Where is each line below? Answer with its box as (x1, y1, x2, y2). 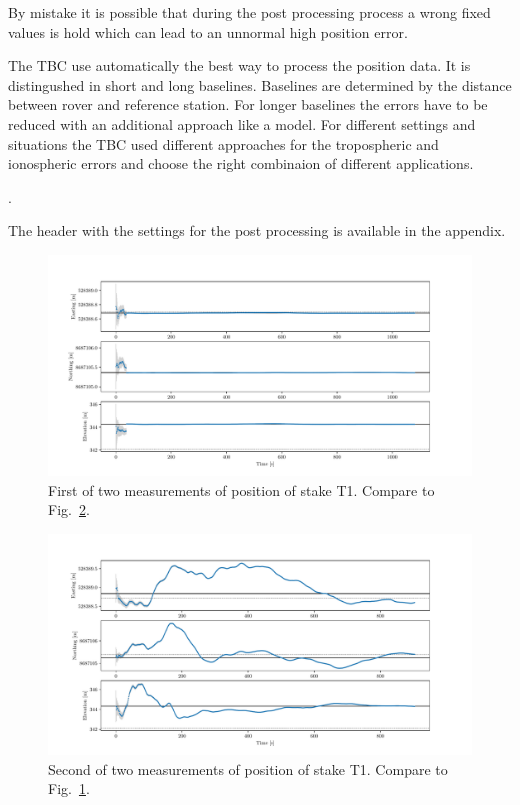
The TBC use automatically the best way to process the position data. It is (8, 55, 471, 76)
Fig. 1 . (48, 778, 90, 799)
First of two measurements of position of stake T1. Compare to (48, 479, 435, 500)
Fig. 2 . (48, 499, 90, 520)
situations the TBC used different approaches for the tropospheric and (8, 133, 439, 154)
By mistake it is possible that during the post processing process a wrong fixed (8, 2, 491, 22)
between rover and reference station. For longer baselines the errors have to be (8, 94, 488, 115)
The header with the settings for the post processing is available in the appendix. (8, 220, 506, 241)
